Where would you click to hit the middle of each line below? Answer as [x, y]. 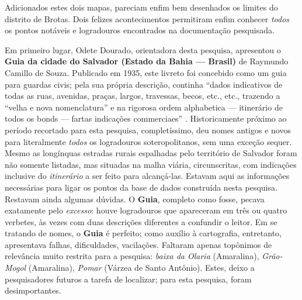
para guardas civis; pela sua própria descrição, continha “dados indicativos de [144, 84]
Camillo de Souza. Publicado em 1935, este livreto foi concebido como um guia [146, 72]
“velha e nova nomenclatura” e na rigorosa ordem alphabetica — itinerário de [144, 107]
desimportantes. [33, 290]
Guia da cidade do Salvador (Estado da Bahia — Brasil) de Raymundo [147, 61]
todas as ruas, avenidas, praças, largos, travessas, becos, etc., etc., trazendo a [143, 96]
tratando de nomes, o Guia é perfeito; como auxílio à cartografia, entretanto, [143, 233]
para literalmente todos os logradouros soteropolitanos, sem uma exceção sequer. [148, 141]
